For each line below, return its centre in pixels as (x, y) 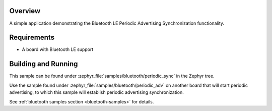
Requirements (32, 38)
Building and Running (44, 64)
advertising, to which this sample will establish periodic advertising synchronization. (96, 92)
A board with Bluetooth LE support (58, 49)
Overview (25, 11)
